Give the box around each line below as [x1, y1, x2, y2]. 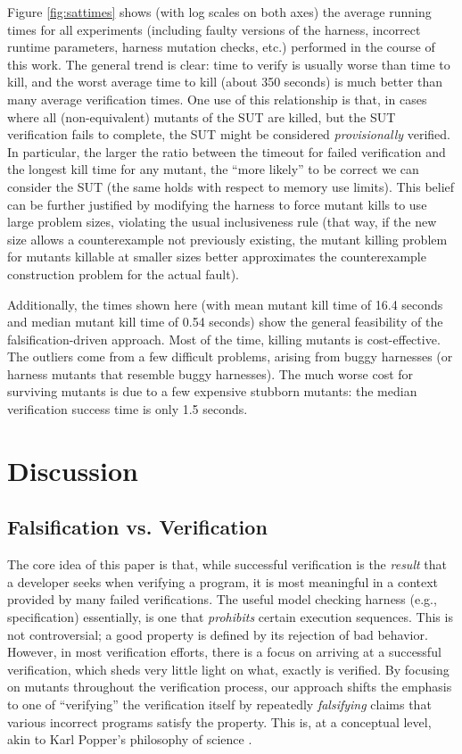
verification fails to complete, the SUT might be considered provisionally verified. [7, 125, 450, 144]
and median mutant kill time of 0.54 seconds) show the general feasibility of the [7, 312, 443, 331]
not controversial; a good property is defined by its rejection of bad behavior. [7, 625, 428, 643]
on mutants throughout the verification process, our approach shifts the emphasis [7, 677, 452, 696]
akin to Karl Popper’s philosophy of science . [7, 730, 252, 749]
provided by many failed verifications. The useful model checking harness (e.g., [7, 590, 437, 609]
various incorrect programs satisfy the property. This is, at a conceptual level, [7, 712, 432, 731]
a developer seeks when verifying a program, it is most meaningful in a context [7, 572, 439, 591]
